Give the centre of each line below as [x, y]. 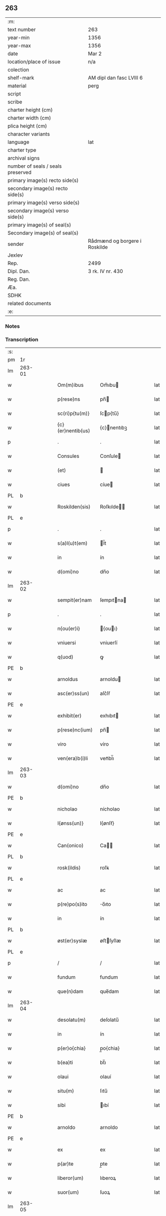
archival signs [24, 158]
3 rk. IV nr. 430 [106, 271]
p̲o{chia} [110, 1048]
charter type [22, 150]
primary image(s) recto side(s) [43, 180]
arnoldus [68, 679]
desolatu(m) [72, 1020]
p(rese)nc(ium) [75, 730]
